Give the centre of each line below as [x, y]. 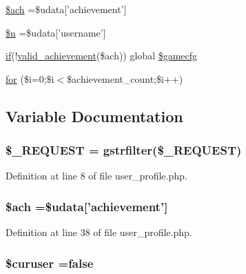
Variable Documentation [94, 116]
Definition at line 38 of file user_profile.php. [99, 232]
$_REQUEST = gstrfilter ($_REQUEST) [124, 150]
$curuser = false [50, 263]
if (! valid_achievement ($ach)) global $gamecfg [102, 56]
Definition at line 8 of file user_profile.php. [96, 176]
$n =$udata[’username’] [56, 32]
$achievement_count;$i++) [125, 78]
